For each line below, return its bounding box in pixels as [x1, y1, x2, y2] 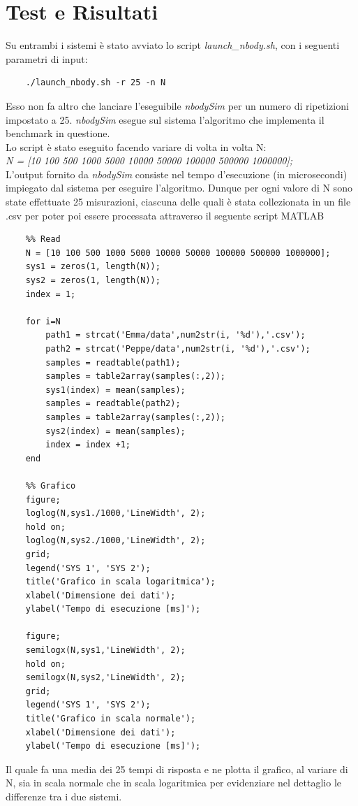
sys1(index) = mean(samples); [45, 384, 186, 395]
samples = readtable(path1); [45, 357, 181, 368]
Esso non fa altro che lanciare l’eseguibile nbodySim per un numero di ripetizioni [6, 98, 349, 113]
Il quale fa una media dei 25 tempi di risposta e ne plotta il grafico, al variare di [6, 761, 348, 776]
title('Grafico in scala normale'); [25, 714, 196, 724]
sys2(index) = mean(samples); [45, 426, 186, 436]
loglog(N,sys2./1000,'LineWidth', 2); [25, 535, 206, 546]
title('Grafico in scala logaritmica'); [25, 577, 216, 587]
